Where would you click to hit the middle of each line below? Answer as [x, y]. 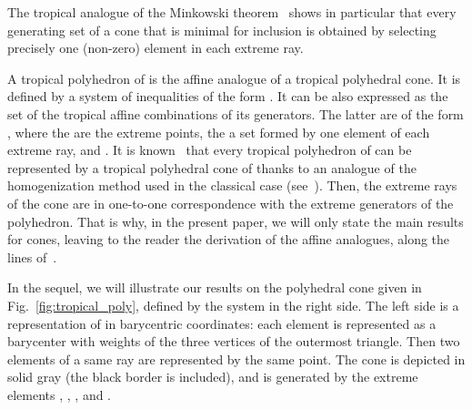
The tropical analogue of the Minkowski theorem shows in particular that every [232, 12]
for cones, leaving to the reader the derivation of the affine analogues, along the [229, 239]
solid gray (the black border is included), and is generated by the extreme [213, 377]
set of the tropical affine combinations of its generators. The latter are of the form [236, 113]
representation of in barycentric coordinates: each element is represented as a [222, 323]
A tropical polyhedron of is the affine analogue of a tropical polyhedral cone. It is [234, 78]
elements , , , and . [60, 394]
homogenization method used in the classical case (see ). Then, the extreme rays [232, 185]
